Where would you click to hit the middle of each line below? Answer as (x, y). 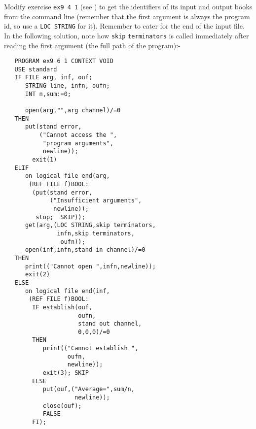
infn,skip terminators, (96, 233)
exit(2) (37, 275)
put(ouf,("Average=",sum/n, (89, 389)
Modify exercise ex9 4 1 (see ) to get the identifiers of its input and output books (128, 6)
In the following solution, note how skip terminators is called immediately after (127, 35)
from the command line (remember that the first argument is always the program (127, 16)
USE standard (36, 69)
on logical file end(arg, (67, 176)
